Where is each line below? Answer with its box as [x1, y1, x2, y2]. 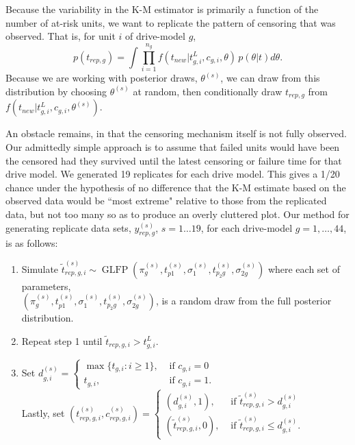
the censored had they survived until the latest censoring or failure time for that [5, 153, 342, 167]
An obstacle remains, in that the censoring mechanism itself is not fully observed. [5, 126, 347, 141]
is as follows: [5, 236, 58, 250]
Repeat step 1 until [21, 333, 103, 348]
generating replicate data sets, [5, 220, 131, 234]
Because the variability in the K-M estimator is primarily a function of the [5, 2, 319, 16]
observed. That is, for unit [5, 29, 116, 43]
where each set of [267, 261, 340, 276]
